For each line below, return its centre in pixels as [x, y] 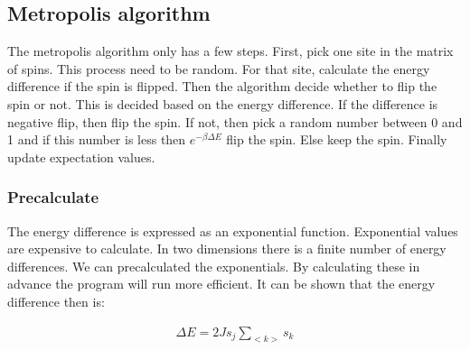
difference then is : [56, 301]
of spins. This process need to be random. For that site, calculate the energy [219, 68]
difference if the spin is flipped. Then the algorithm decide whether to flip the [222, 86]
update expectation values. [81, 157]
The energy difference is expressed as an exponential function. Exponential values [233, 230]
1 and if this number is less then [97, 139]
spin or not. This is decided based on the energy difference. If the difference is [223, 103]
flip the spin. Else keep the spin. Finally [337, 139]
